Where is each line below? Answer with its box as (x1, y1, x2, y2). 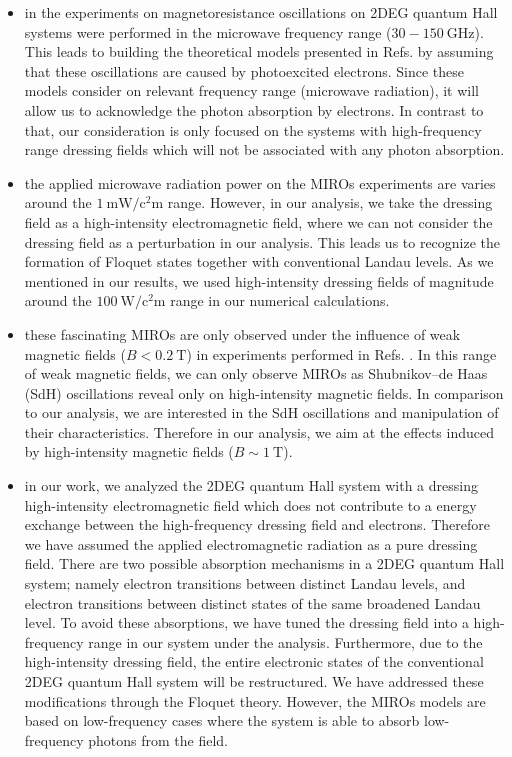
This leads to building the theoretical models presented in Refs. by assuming (24, 41, 494, 62)
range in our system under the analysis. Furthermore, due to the (88, 631, 483, 652)
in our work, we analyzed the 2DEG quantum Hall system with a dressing (24, 475, 478, 496)
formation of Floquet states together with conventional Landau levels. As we (24, 251, 494, 272)
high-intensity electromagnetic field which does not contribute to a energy (24, 494, 477, 515)
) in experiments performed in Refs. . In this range (186, 343, 497, 364)
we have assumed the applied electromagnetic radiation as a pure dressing (24, 533, 478, 554)
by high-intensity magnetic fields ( (24, 441, 234, 462)
